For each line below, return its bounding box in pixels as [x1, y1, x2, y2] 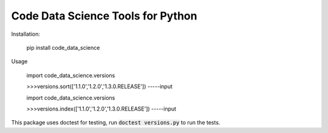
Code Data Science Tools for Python [11, 9, 197, 22]
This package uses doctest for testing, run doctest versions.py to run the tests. [11, 119, 220, 126]
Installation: [11, 30, 41, 38]
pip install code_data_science [26, 44, 100, 51]
